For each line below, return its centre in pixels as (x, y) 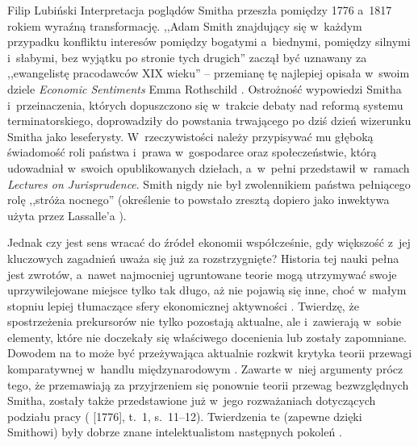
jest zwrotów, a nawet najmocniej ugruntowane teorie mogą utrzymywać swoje (202, 274)
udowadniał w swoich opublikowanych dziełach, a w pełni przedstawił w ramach (209, 167)
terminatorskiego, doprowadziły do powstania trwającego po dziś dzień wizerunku (209, 121)
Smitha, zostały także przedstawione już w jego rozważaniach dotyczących (192, 400)
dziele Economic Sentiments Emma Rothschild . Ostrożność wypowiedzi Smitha (205, 88)
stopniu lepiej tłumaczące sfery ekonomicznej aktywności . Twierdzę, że (183, 305)
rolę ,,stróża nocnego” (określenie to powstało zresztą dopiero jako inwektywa (199, 200)
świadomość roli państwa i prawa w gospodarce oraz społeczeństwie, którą (192, 152)
